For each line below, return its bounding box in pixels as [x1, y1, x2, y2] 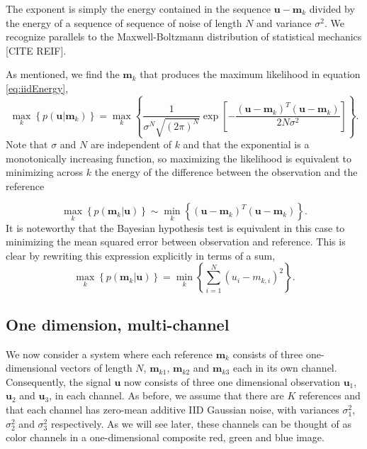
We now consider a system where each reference [6, 346, 213, 361]
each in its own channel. [232, 360, 337, 375]
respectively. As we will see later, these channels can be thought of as [50, 416, 351, 431]
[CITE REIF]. [6, 43, 67, 57]
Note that [6, 137, 48, 152]
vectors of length [60, 360, 132, 375]
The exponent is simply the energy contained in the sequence [6, 1, 271, 16]
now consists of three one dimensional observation [124, 374, 340, 389]
